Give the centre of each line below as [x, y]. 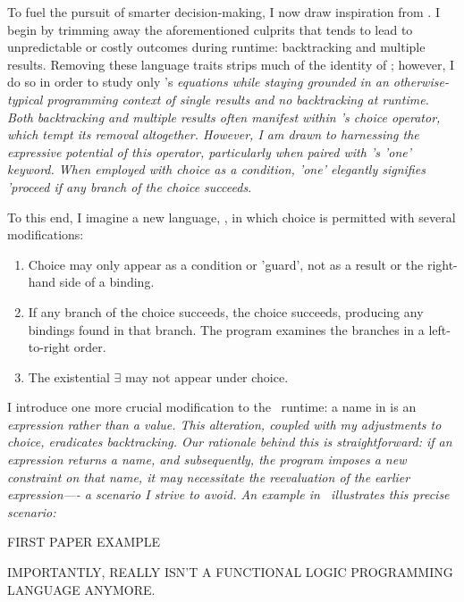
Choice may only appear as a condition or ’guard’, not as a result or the [226, 264]
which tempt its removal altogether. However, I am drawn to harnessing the [213, 134]
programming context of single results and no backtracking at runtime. [238, 99]
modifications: [46, 234]
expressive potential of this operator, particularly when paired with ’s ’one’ [210, 151]
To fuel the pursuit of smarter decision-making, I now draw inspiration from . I [224, 12]
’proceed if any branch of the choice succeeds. [130, 186]
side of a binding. [107, 282]
